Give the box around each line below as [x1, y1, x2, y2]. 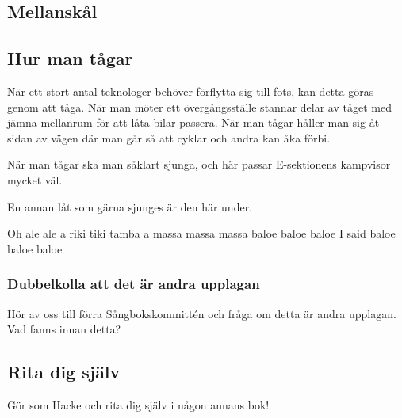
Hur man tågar [7, 46, 133, 70]
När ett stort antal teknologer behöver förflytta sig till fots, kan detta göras [7, 82, 374, 99]
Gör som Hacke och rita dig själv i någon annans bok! [7, 396, 270, 412]
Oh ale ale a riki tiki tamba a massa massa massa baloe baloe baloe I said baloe [7, 225, 396, 241]
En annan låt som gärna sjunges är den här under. [7, 198, 253, 215]
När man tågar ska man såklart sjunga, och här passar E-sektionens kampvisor [7, 156, 391, 173]
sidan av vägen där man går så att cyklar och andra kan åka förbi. [7, 129, 331, 146]
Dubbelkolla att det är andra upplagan [7, 274, 260, 294]
